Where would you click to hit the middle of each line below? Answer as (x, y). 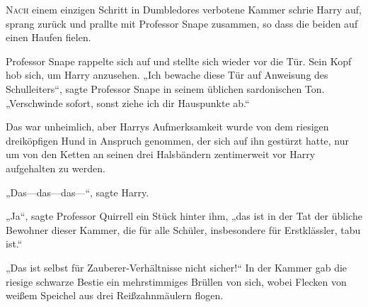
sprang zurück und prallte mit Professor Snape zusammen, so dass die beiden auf (182, 23)
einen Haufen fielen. (48, 37)
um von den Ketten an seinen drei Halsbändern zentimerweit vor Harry (161, 154)
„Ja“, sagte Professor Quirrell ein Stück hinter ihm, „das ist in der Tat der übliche (184, 216)
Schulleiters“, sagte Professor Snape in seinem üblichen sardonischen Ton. (165, 88)
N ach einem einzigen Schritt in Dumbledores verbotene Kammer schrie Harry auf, (184, 9)
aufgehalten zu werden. (56, 168)
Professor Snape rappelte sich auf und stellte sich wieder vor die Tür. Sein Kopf (179, 61)
